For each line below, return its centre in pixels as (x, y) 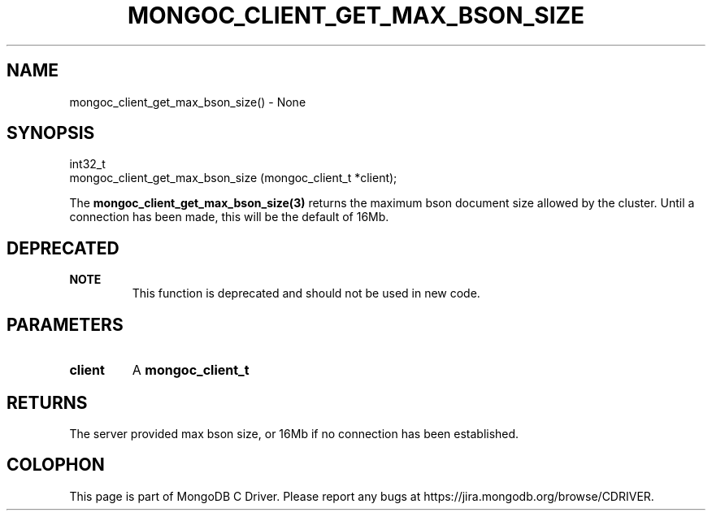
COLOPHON (56, 465)
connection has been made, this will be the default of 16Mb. (229, 217)
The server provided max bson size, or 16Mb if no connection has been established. (294, 433)
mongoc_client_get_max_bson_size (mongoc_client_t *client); (233, 178)
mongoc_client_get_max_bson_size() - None (188, 102)
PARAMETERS (65, 324)
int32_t (87, 164)
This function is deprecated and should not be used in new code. (306, 293)
